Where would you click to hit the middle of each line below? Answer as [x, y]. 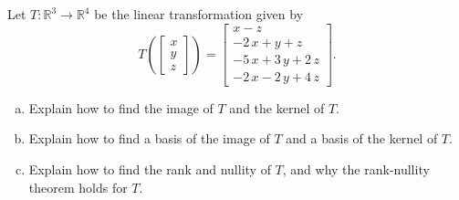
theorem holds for [78, 187]
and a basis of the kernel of [362, 138]
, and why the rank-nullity [356, 168]
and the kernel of [277, 107]
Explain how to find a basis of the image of [149, 138]
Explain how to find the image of [121, 107]
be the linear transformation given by [199, 14]
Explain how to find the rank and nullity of [150, 168]
